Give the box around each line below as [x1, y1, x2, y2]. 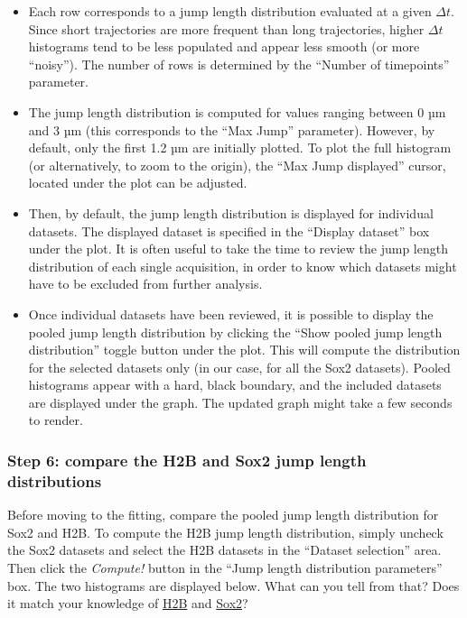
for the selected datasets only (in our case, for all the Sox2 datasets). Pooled [28, 357, 451, 376]
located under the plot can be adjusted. [28, 173, 248, 192]
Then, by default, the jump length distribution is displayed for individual [28, 203, 434, 222]
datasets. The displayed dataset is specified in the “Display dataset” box [28, 221, 430, 240]
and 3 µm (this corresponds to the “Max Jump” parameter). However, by [28, 120, 435, 139]
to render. [28, 410, 83, 429]
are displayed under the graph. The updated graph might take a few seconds [28, 392, 453, 411]
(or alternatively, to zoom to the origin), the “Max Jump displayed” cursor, [28, 155, 446, 174]
